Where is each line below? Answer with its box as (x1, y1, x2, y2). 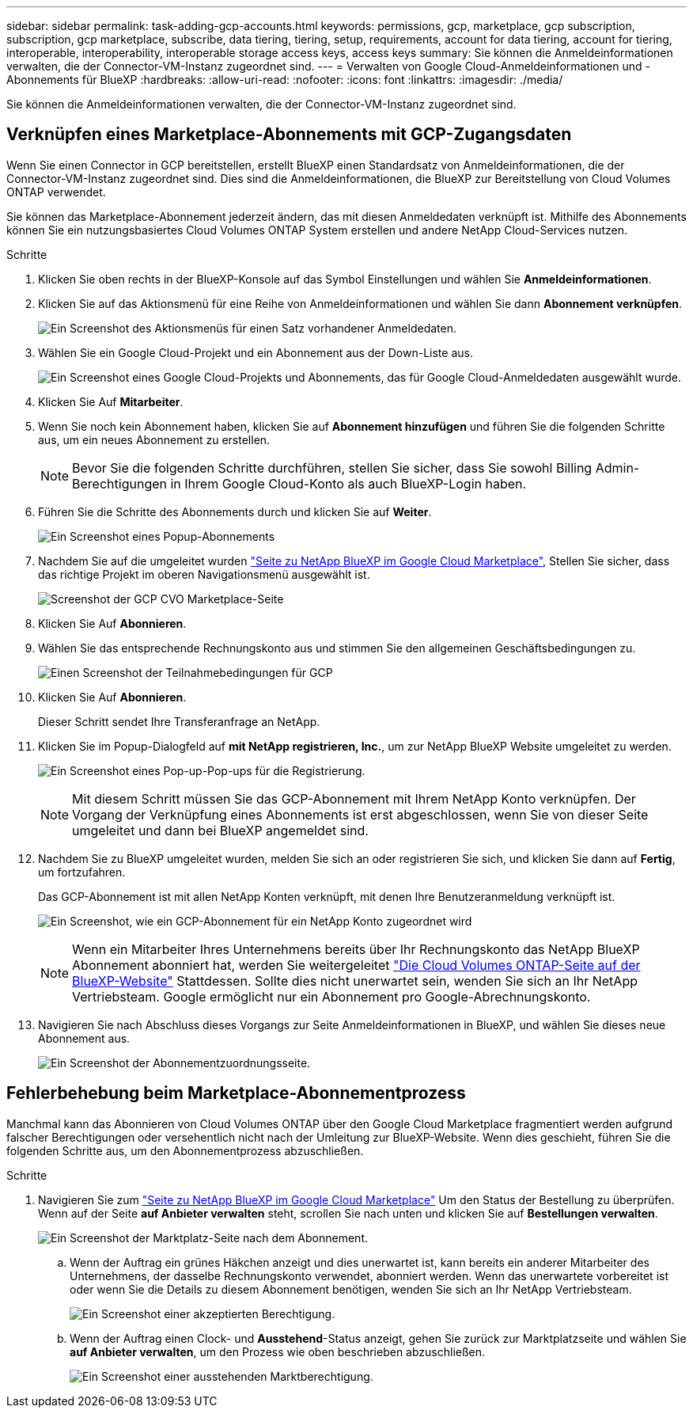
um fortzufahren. (38, 865, 126, 879)
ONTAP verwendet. (6, 184, 106, 199)
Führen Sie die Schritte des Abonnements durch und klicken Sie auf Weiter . (38, 504, 432, 519)
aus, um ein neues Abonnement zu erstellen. (38, 432, 271, 447)
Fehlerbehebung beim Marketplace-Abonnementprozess (6, 1083, 466, 1104)
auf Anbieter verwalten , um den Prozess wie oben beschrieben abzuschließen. (70, 1344, 486, 1359)
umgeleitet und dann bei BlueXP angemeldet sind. (72, 822, 369, 838)
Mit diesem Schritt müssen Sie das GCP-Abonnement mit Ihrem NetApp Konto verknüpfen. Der (72, 790, 636, 807)
